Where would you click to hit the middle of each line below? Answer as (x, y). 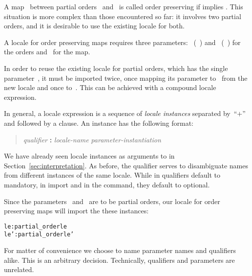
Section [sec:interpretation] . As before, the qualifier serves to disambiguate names (126, 165)
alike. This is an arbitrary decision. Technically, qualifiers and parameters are (119, 260)
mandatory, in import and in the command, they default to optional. (107, 184)
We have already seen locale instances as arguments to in (89, 156)
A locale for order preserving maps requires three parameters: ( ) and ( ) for (122, 42)
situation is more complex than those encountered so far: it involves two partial (123, 16)
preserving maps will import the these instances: (76, 211)
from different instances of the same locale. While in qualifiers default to (112, 175)
